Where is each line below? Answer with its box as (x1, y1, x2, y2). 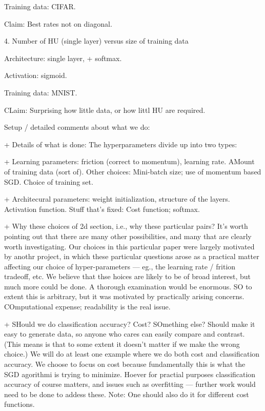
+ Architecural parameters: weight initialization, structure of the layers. (4, 193, 230, 204)
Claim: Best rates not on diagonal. (4, 18, 112, 29)
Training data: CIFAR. (4, 1, 76, 11)
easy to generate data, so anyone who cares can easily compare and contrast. (4, 328, 245, 339)
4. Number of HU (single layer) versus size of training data (4, 35, 189, 46)
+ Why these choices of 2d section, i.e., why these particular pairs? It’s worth (4, 221, 248, 231)
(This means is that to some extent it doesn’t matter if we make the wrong (4, 338, 240, 349)
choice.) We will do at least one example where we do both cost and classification (4, 348, 260, 359)
